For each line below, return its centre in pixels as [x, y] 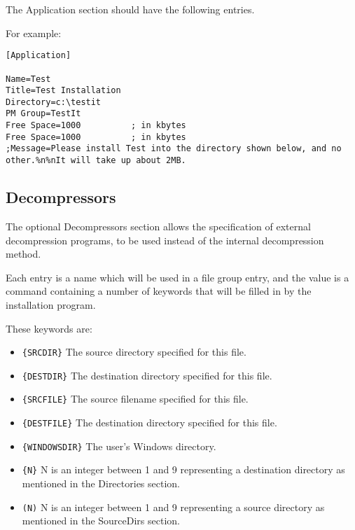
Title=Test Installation [63, 91]
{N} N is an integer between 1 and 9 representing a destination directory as [183, 469]
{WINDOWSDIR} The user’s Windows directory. [119, 446]
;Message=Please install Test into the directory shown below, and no [174, 149]
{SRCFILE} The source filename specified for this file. [135, 399]
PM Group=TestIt [43, 114]
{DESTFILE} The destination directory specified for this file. [149, 423]
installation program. [51, 304]
